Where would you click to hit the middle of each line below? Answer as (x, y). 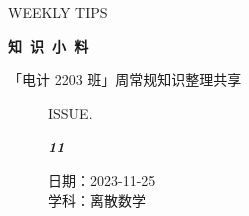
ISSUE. (70, 112)
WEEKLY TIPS (58, 12)
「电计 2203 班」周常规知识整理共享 (125, 79)
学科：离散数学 (97, 199)
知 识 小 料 (48, 45)
